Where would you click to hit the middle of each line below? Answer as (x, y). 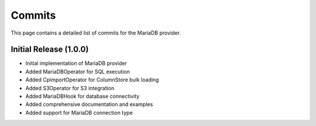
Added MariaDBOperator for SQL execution (78, 71)
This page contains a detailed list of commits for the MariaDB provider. (96, 33)
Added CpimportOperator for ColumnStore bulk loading (92, 80)
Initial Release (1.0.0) (50, 50)
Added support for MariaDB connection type (79, 113)
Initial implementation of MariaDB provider (76, 63)
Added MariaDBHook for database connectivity (83, 96)
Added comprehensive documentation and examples (89, 104)
